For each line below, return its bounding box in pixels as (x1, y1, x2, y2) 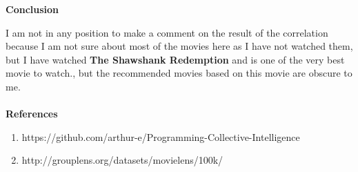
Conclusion (6, 2, 59, 16)
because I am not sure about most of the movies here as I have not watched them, (6, 39, 353, 53)
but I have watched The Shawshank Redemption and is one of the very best (6, 52, 345, 66)
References (6, 106, 58, 121)
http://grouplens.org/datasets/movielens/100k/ (21, 153, 223, 167)
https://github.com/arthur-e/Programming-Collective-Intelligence (21, 129, 300, 144)
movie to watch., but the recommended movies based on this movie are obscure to (6, 66, 352, 80)
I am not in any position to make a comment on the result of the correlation (6, 25, 328, 39)
